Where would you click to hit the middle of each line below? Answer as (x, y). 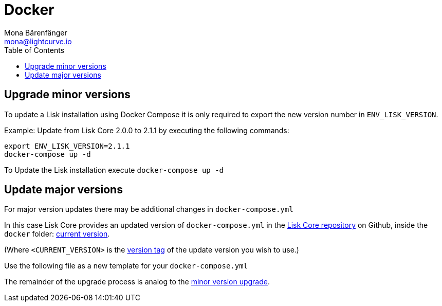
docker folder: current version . (57, 234)
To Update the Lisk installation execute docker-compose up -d (114, 170)
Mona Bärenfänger (36, 32)
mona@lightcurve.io (38, 41)
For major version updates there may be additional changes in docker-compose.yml (149, 209)
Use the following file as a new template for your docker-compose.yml (126, 266)
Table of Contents (34, 50)
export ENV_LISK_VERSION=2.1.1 (67, 146)
